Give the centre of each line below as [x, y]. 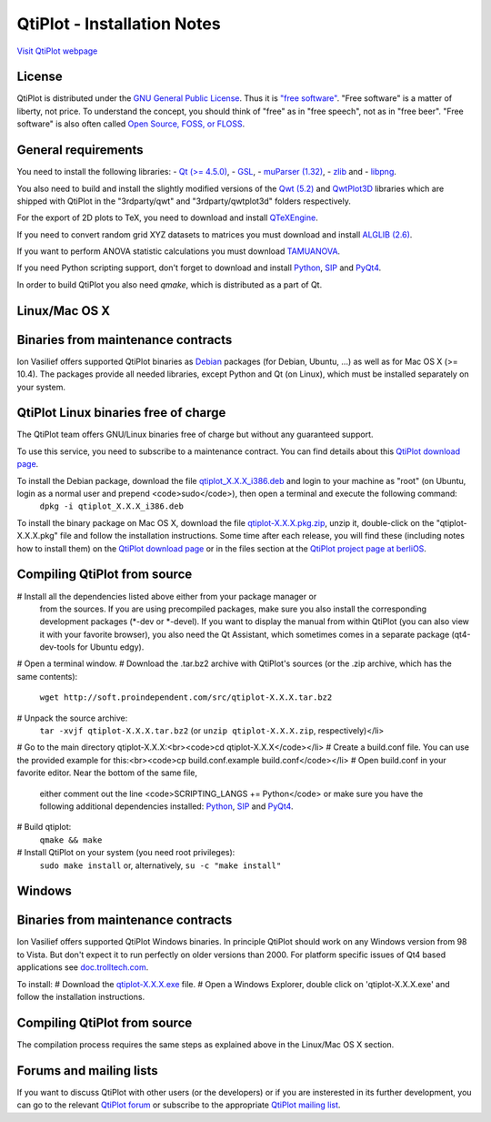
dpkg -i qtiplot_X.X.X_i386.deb [111, 506]
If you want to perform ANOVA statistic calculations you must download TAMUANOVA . [179, 251]
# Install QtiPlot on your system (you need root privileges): [126, 853]
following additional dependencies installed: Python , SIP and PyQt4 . [166, 806]
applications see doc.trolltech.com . [83, 967]
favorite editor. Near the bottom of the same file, [107, 773]
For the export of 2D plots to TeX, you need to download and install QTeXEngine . [167, 217]
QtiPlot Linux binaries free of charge [121, 413]
